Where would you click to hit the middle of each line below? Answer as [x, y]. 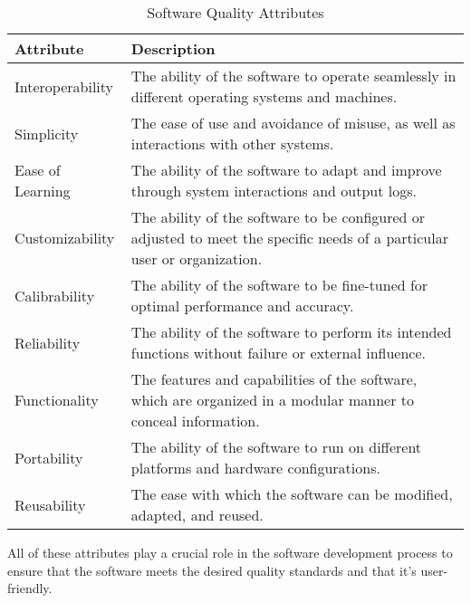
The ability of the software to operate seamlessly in [293, 76]
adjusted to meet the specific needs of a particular [289, 238]
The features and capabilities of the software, [274, 379]
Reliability [48, 342]
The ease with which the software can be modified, [292, 494]
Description [173, 48]
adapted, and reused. [197, 515]
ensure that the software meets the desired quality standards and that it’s [212, 570]
